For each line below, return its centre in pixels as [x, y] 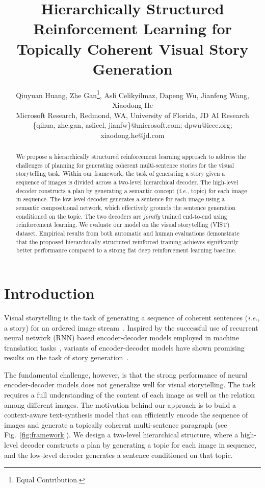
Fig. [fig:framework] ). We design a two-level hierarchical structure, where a [121, 435]
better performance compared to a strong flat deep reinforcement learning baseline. [126, 250]
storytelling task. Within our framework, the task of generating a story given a [121, 173]
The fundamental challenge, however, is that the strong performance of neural [126, 374]
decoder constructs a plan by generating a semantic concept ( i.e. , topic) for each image [131, 190]
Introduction [49, 293]
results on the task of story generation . [67, 357]
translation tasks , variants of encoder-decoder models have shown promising [124, 347]
